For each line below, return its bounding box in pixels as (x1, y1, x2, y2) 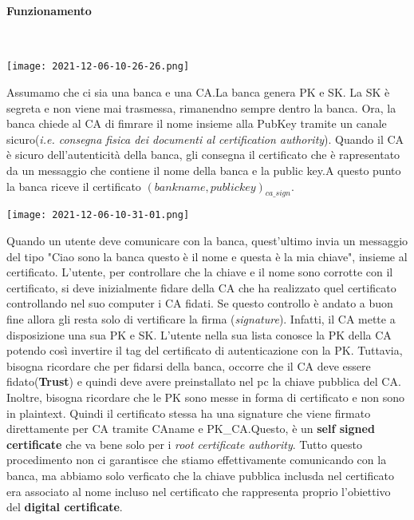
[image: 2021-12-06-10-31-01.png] (6, 209, 190, 221)
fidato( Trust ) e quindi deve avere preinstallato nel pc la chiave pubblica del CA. (6, 373, 401, 390)
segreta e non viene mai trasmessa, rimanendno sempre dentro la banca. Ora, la (6, 99, 396, 116)
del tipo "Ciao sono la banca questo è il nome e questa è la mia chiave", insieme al (6, 248, 408, 264)
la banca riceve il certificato (6, 177, 141, 194)
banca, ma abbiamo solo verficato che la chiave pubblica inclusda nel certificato (6, 466, 394, 483)
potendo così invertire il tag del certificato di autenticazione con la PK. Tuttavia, (6, 342, 403, 359)
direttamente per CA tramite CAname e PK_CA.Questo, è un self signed (6, 420, 375, 437)
